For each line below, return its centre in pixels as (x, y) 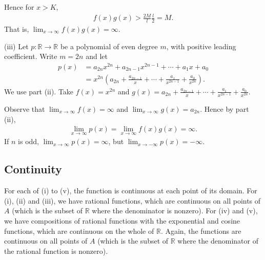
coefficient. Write (31, 56)
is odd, (28, 141)
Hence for (19, 7)
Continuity (33, 169)
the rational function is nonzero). (56, 251)
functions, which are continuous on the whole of (79, 231)
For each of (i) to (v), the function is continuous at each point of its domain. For (131, 191)
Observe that (25, 109)
